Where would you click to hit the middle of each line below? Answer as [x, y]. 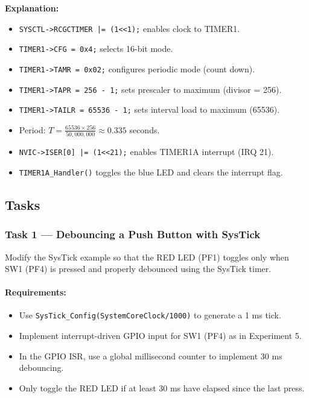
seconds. [145, 129]
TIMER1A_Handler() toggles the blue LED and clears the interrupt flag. [151, 172]
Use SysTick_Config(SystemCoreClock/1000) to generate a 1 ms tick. [150, 315]
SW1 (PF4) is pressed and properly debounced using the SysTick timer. [138, 269]
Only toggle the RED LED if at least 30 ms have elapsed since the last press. [162, 387]
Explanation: [32, 8]
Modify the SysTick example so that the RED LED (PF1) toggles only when [147, 257]
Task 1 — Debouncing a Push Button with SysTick [133, 234]
